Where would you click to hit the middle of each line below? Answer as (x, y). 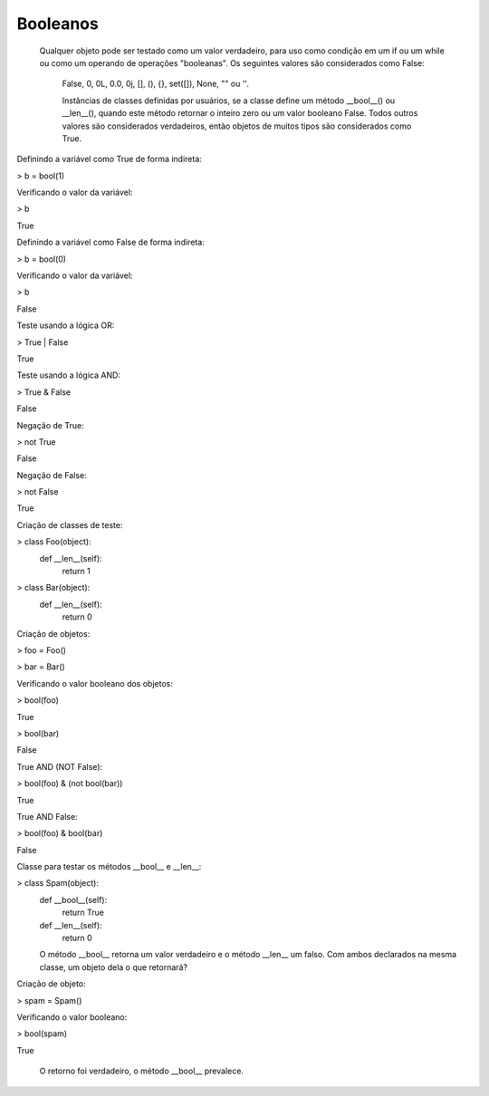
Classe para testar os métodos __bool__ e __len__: (109, 867)
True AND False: (47, 816)
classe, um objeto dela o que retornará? (114, 967)
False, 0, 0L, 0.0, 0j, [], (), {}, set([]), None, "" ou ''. (155, 84)
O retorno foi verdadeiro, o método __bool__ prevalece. (142, 1071)
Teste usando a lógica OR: (66, 325)
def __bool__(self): (73, 899)
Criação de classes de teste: (70, 524)
